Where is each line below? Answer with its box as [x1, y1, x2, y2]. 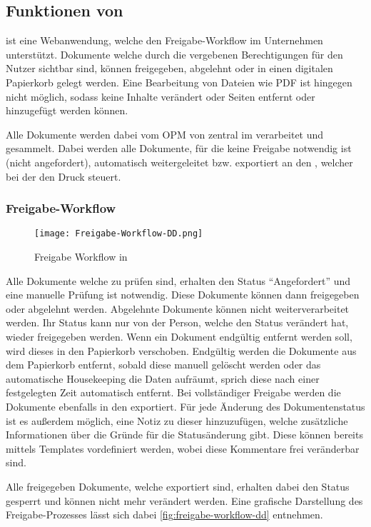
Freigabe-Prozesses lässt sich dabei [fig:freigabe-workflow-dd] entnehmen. [6, 507, 323, 522]
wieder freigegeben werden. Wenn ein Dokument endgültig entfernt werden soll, [6, 328, 352, 343]
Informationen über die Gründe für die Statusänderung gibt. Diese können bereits [6, 427, 363, 442]
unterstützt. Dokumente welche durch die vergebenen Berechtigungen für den [6, 46, 343, 61]
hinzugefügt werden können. [6, 103, 128, 118]
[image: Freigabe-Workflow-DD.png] [34, 229, 203, 239]
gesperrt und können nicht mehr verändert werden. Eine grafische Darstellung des [6, 493, 363, 508]
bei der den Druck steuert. [6, 169, 121, 184]
